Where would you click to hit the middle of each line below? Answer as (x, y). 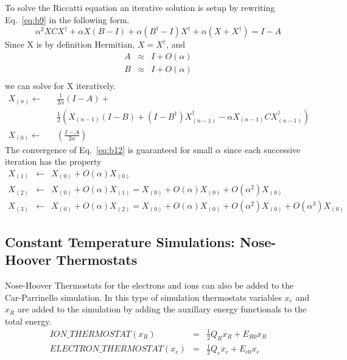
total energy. (28, 321)
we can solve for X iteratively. (60, 85)
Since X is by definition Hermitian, (70, 44)
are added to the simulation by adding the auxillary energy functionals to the (162, 309)
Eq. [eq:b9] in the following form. (67, 19)
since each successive (262, 149)
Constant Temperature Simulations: (120, 241)
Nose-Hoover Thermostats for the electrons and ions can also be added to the (149, 285)
